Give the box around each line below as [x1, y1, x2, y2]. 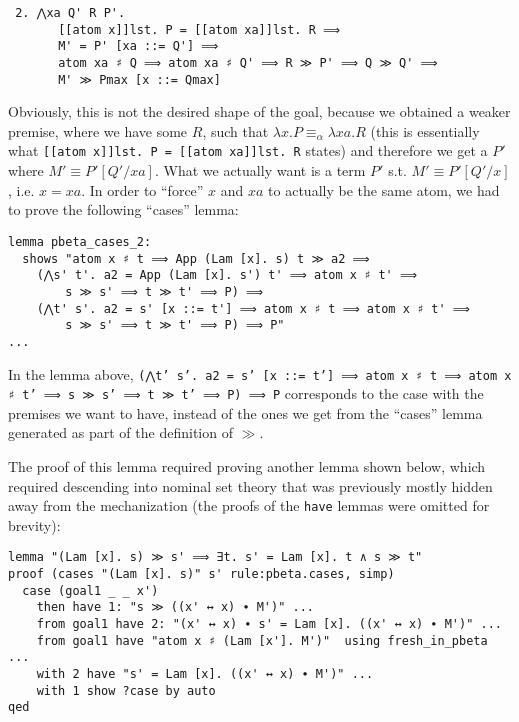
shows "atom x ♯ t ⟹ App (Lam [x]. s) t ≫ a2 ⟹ [22, 251, 370, 266]
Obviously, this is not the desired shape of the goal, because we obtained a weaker [8, 101, 511, 122]
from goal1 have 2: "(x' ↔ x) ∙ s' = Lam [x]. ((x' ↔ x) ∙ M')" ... [36, 617, 502, 632]
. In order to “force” [81, 179, 204, 200]
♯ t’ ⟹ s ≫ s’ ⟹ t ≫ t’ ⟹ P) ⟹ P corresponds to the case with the [8, 383, 484, 404]
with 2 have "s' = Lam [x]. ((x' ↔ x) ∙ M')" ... [36, 667, 374, 682]
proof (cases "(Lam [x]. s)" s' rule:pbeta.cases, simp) [8, 567, 395, 582]
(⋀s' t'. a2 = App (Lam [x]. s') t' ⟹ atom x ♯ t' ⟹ [36, 268, 417, 283]
